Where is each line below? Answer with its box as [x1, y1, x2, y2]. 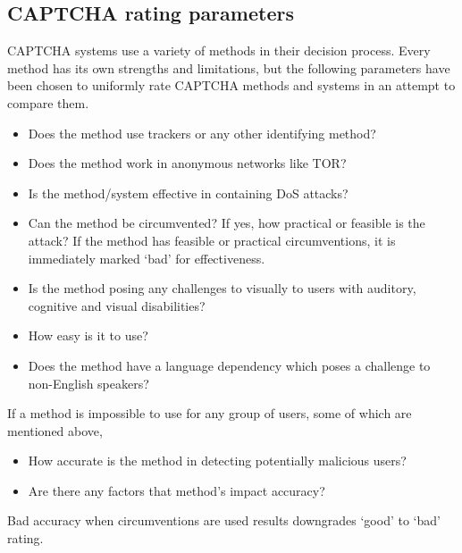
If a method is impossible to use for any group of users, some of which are [7, 404, 412, 423]
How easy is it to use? [28, 326, 148, 345]
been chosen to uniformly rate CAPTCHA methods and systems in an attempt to [7, 76, 456, 95]
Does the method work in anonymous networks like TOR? [28, 154, 347, 172]
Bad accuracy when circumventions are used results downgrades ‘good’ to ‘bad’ [7, 511, 441, 530]
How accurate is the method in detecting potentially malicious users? [28, 451, 407, 470]
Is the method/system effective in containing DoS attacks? [28, 183, 349, 202]
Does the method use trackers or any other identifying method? [28, 123, 376, 142]
